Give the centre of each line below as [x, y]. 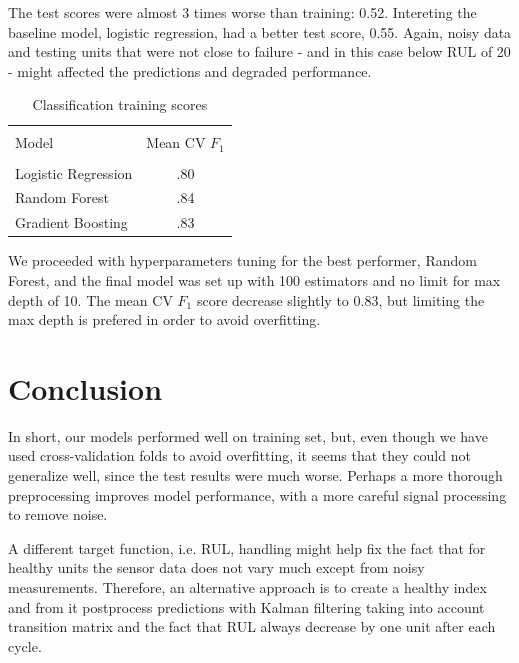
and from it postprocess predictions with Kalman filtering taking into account [246, 606]
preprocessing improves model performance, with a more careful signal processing [257, 494]
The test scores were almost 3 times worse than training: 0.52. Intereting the [242, 12]
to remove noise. [58, 514]
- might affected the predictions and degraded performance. [190, 70]
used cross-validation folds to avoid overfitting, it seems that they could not [239, 455]
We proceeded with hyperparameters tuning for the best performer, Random [242, 260]
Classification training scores [120, 104]
